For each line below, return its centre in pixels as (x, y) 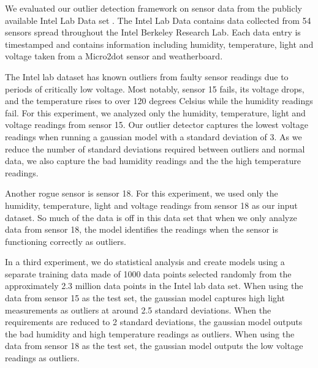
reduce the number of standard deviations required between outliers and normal (155, 148)
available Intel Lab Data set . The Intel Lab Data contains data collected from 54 (158, 20)
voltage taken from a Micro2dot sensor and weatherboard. (114, 56)
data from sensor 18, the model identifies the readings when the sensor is (142, 229)
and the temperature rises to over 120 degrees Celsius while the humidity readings (159, 101)
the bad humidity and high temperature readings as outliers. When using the (150, 333)
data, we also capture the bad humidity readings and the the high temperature (153, 161)
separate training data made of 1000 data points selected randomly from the (148, 273)
